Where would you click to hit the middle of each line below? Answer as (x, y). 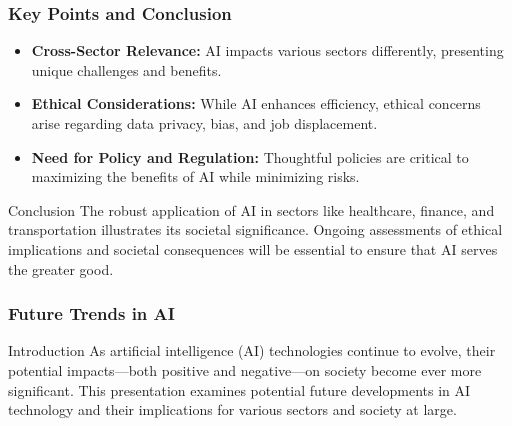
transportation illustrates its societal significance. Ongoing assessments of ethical (255, 229)
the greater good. (61, 268)
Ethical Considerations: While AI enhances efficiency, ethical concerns (256, 103)
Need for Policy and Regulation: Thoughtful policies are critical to (250, 156)
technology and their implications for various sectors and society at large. (232, 409)
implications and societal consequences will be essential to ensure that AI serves (253, 248)
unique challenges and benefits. (126, 69)
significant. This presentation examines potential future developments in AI (239, 389)
